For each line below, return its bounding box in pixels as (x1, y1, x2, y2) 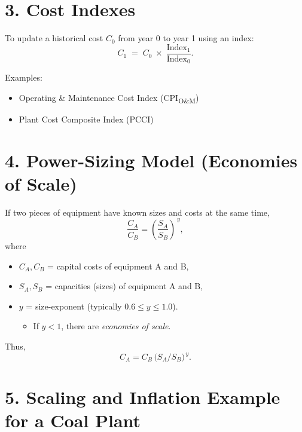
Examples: (5, 71, 42, 84)
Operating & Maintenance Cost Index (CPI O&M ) (19, 91, 199, 105)
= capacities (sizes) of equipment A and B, (45, 280, 203, 292)
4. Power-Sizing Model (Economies (5, 148, 298, 172)
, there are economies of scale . (61, 320, 171, 332)
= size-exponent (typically (26, 299, 122, 312)
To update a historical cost (5, 32, 103, 44)
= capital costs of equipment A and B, (47, 259, 189, 272)
